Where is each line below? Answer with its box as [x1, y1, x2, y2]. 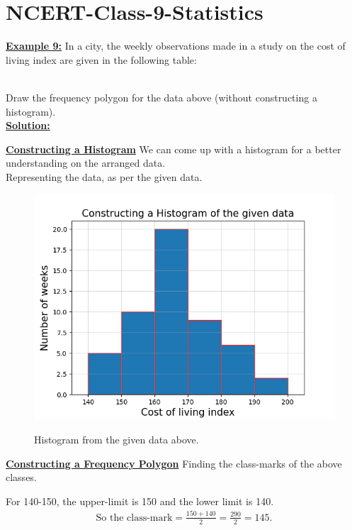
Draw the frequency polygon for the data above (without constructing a [6, 89, 317, 104]
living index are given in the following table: [6, 52, 197, 67]
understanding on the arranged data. [6, 155, 166, 170]
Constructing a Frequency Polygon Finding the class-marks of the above [6, 456, 342, 470]
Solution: [6, 118, 50, 133]
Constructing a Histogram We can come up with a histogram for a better [6, 141, 341, 156]
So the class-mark [96, 512, 173, 523]
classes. [6, 470, 37, 485]
